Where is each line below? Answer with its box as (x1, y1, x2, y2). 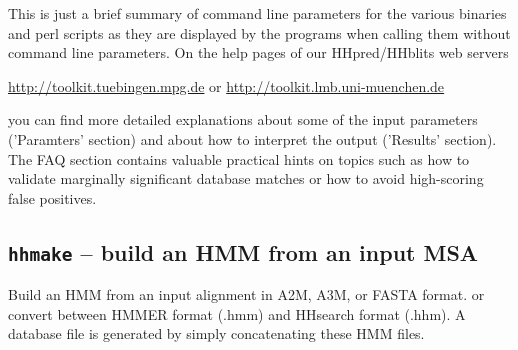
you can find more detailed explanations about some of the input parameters (8, 109, 478, 130)
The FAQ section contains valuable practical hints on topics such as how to (8, 148, 470, 169)
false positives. (8, 187, 97, 208)
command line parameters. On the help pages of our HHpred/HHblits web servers (8, 42, 509, 63)
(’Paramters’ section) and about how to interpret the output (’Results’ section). (8, 128, 497, 149)
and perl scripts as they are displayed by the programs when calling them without (8, 22, 511, 43)
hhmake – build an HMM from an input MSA (8, 236, 479, 267)
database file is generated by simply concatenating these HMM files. (8, 323, 425, 344)
